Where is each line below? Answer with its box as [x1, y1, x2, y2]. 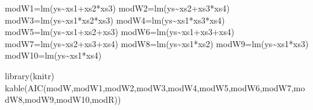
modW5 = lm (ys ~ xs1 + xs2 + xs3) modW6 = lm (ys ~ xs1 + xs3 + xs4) [5, 25, 235, 38]
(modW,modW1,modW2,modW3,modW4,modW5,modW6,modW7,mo [43, 81, 305, 94]
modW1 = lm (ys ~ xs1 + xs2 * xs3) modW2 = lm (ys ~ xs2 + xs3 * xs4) [5, 2, 230, 14]
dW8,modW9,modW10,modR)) [5, 93, 121, 106]
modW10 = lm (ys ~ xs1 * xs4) [5, 49, 102, 62]
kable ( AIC [5, 81, 43, 94]
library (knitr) [5, 69, 54, 82]
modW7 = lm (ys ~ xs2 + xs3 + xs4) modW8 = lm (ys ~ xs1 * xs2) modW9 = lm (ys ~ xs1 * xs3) [5, 37, 309, 50]
